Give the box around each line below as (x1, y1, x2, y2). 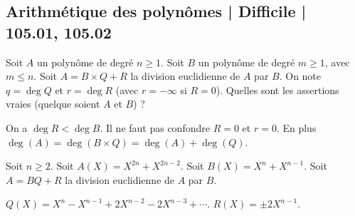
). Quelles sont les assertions (216, 82, 339, 97)
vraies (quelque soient (6, 96, 100, 111)
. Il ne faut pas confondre (100, 120, 210, 135)
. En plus (276, 120, 317, 135)
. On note (279, 68, 322, 83)
